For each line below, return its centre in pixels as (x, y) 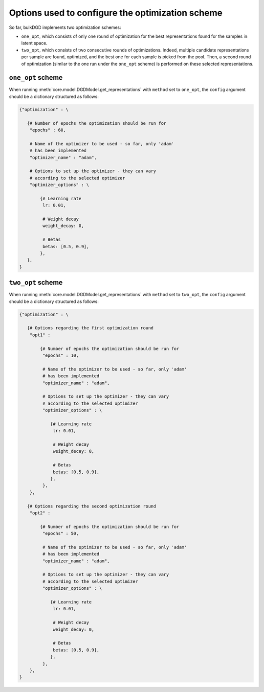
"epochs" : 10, (61, 355)
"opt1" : (40, 335)
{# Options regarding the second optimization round (92, 506)
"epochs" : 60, (48, 130)
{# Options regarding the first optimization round (90, 328)
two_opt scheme (36, 283)
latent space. (34, 43)
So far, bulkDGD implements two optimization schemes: (65, 27)
